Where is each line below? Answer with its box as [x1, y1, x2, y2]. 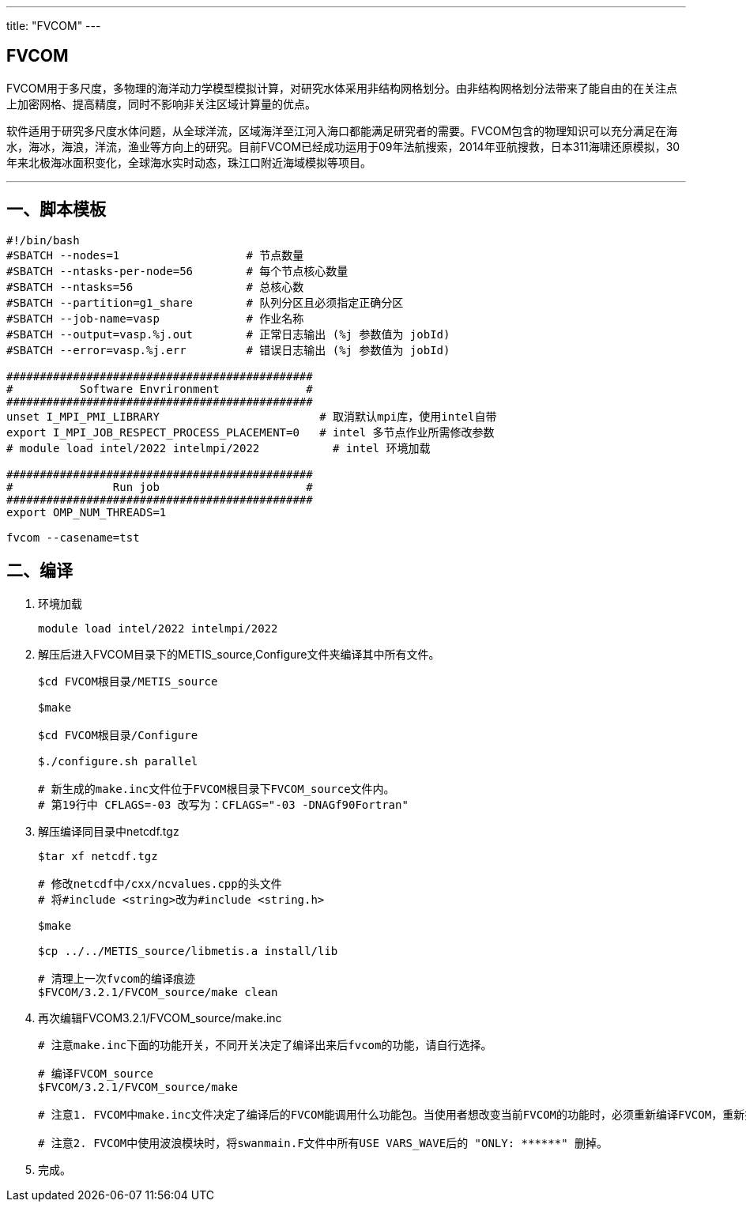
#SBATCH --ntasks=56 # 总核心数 [6, 280, 304, 293]
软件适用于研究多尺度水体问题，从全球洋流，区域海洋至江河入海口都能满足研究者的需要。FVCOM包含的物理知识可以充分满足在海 [6, 123, 678, 138]
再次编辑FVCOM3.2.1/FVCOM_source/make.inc [38, 1010, 282, 1025]
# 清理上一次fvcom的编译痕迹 [38, 972, 196, 985]
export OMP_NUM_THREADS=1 [6, 505, 167, 519]
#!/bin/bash [6, 233, 80, 247]
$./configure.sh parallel [38, 754, 198, 768]
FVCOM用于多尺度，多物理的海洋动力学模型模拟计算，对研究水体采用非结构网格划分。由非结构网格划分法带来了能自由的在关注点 [6, 81, 678, 95]
